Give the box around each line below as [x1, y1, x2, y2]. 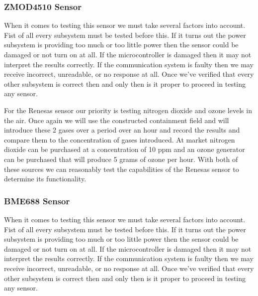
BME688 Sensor [4, 194, 70, 207]
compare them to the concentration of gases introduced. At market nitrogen [4, 134, 235, 145]
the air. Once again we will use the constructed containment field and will [4, 115, 229, 125]
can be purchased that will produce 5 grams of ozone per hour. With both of [4, 153, 238, 164]
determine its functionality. [4, 173, 86, 184]
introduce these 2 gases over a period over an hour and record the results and [4, 125, 240, 135]
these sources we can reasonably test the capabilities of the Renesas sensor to [4, 163, 239, 174]
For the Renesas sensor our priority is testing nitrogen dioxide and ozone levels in [4, 105, 252, 115]
